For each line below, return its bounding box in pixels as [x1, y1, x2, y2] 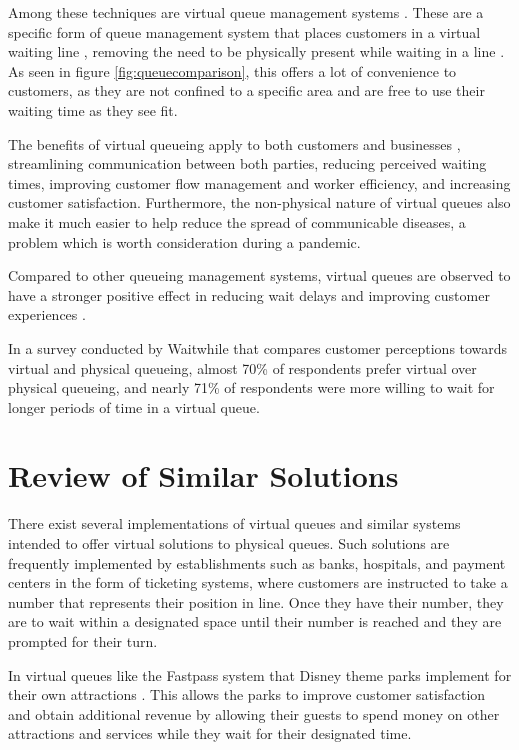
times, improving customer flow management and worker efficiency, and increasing [8, 172, 511, 193]
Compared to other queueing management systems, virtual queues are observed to [8, 265, 511, 286]
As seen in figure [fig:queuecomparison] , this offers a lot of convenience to [8, 60, 457, 81]
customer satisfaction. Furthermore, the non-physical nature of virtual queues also [8, 192, 511, 213]
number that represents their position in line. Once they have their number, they [8, 591, 504, 612]
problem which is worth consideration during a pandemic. [8, 231, 361, 252]
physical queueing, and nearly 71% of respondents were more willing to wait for [8, 377, 495, 398]
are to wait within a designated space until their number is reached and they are [8, 611, 502, 632]
